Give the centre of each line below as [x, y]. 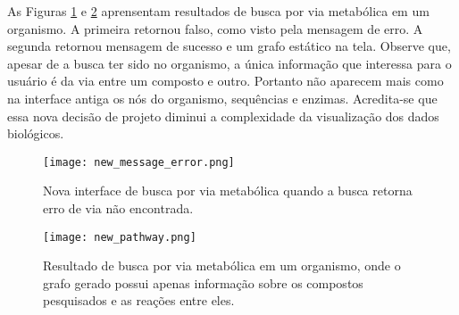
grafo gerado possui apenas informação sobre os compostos [203, 282]
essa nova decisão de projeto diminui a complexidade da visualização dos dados [223, 116]
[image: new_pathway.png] [120, 237]
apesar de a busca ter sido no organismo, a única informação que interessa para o [229, 63]
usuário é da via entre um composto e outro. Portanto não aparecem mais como [225, 81]
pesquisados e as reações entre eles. [139, 300]
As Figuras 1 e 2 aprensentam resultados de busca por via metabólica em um [218, 11]
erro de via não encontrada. [118, 208]
